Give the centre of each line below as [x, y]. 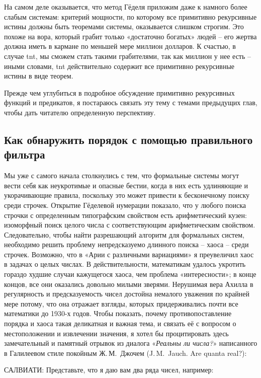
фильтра [25, 154]
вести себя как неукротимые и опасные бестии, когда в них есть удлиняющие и [126, 185]
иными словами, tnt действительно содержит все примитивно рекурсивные [119, 66]
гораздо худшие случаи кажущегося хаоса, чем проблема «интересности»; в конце [130, 274]
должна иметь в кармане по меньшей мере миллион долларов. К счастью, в [120, 46]
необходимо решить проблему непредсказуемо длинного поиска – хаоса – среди [126, 244]
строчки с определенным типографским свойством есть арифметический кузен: [125, 215]
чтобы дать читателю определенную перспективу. [80, 112]
